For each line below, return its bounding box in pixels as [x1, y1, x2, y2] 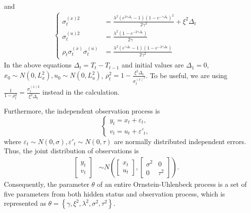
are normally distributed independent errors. [114, 136, 246, 146]
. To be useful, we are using [146, 70, 228, 80]
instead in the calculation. [42, 87, 120, 97]
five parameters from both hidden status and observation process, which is [4, 188, 225, 198]
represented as [4, 198, 46, 208]
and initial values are [121, 60, 184, 70]
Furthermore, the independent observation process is [4, 106, 160, 116]
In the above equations [4, 60, 72, 70]
